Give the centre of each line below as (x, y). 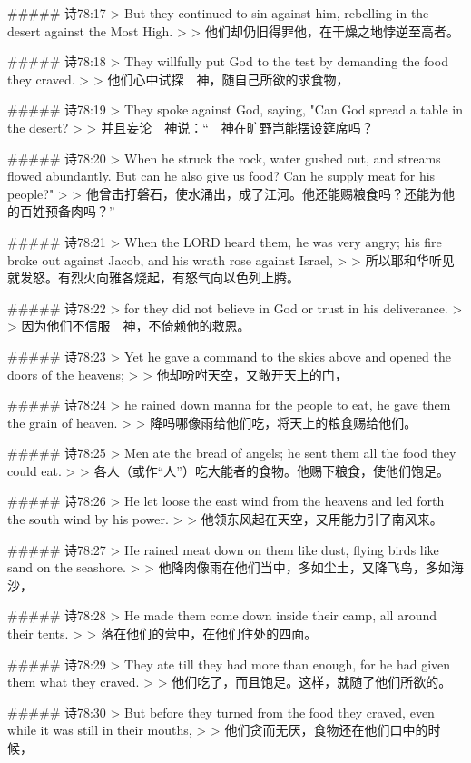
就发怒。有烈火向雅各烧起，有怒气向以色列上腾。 (153, 277)
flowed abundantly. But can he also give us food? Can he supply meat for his (221, 176)
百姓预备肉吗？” (67, 211)
